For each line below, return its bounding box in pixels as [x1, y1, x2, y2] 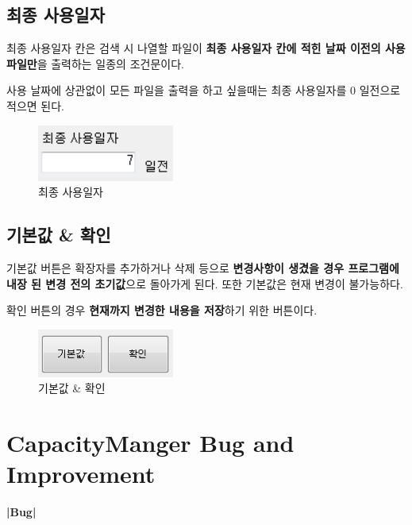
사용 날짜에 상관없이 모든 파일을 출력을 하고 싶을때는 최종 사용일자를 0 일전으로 [6, 82, 401, 98]
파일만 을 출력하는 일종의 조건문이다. [6, 55, 184, 71]
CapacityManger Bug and [6, 426, 295, 458]
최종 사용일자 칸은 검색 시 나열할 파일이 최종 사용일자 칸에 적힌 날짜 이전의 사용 [6, 40, 406, 56]
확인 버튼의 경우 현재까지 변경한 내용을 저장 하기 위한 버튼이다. [6, 302, 318, 318]
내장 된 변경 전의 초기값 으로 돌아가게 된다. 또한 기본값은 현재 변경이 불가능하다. [6, 275, 403, 291]
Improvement [6, 457, 156, 490]
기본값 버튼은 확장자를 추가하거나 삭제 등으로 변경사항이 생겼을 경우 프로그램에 [6, 260, 399, 276]
